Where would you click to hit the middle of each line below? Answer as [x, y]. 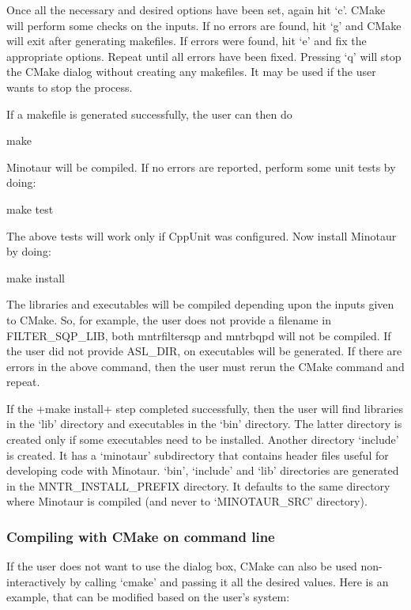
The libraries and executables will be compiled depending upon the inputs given [200, 304]
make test [30, 208]
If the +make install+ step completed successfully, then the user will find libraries [205, 408]
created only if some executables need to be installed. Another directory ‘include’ [203, 440]
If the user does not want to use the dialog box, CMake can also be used [182, 566]
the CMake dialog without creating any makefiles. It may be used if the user [191, 72]
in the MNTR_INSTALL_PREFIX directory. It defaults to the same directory [198, 485]
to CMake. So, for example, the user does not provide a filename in [169, 319]
